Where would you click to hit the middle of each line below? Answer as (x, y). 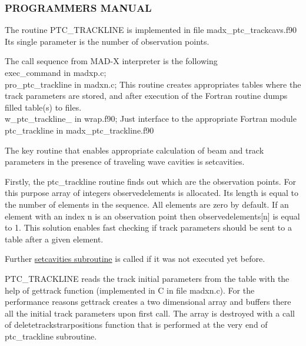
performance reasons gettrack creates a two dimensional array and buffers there (148, 302)
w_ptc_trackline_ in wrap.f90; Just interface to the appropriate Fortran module (151, 119)
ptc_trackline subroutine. (51, 336)
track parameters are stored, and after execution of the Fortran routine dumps (146, 96)
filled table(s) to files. (43, 107)
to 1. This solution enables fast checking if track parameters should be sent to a (148, 227)
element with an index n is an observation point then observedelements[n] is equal (152, 216)
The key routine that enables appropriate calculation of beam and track (134, 150)
